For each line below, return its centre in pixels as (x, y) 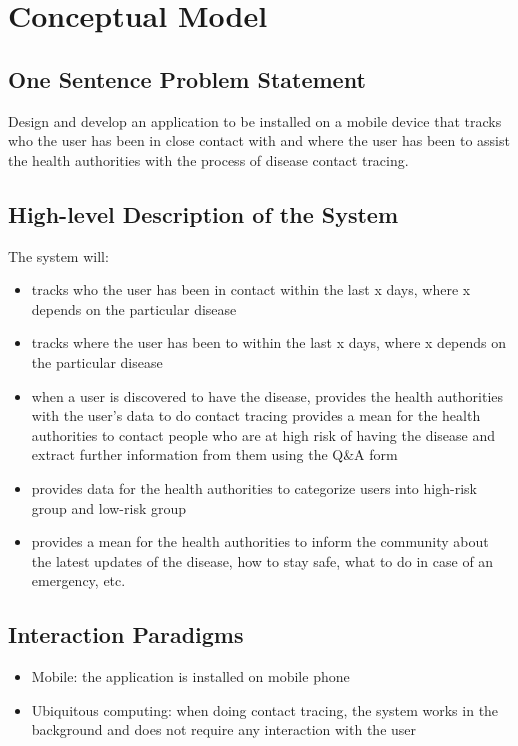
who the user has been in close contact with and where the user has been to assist (259, 140)
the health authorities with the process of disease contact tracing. (208, 159)
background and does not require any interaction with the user (224, 729)
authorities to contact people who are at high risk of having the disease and (263, 434)
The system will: (58, 255)
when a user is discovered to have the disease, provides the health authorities (267, 395)
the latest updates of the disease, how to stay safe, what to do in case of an (262, 560)
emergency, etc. (78, 580)
